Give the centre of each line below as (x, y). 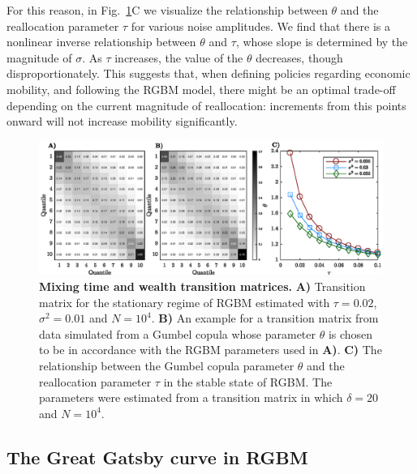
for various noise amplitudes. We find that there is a (260, 26)
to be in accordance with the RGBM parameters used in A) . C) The (211, 350)
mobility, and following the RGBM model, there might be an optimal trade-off (201, 89)
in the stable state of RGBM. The (248, 381)
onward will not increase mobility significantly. (122, 121)
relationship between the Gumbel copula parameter (167, 365)
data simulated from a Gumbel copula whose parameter (178, 333)
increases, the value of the (179, 57)
